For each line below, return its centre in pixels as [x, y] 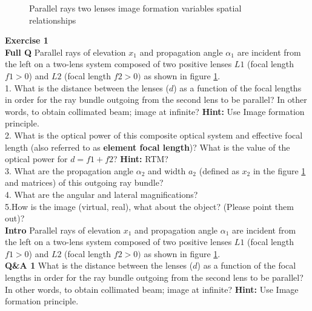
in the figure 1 [279, 170]
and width [167, 170]
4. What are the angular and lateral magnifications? [101, 194]
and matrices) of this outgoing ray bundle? [84, 182]
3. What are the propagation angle [69, 170]
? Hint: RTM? [141, 159]
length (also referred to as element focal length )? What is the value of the [148, 147]
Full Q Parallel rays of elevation [65, 52]
